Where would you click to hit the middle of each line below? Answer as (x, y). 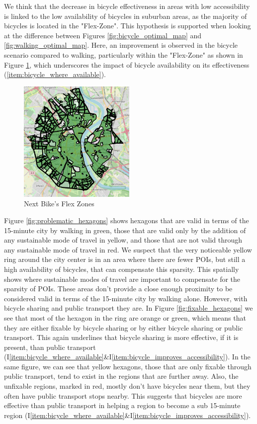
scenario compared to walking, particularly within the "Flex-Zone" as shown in (124, 54)
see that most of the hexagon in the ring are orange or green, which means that (125, 317)
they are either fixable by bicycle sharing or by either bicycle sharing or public (124, 327)
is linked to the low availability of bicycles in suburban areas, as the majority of (126, 16)
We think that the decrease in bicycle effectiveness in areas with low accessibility (127, 6)
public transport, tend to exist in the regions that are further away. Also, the (121, 376)
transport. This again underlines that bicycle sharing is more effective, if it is (121, 337)
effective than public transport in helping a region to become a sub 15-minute (122, 405)
